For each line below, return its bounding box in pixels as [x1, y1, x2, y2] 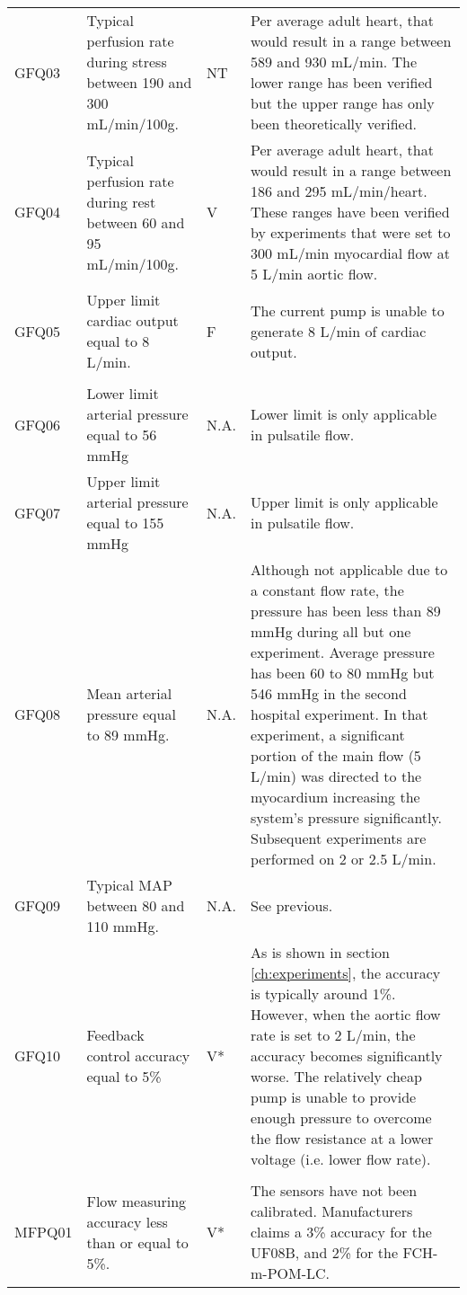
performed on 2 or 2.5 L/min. [251, 848, 436, 869]
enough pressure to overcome [251, 1107, 432, 1128]
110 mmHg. [86, 916, 159, 936]
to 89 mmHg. [86, 724, 170, 745]
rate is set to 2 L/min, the [251, 1024, 416, 1045]
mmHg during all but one [251, 621, 411, 642]
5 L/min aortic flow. [251, 263, 378, 284]
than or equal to [86, 1231, 189, 1253]
